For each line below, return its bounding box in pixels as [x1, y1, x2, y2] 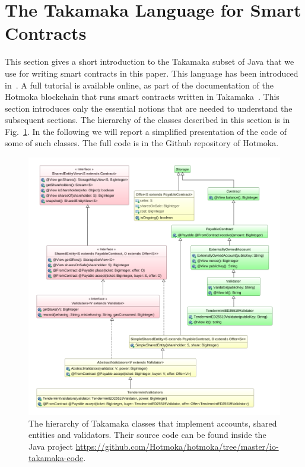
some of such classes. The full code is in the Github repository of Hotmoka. [5, 137, 279, 149]
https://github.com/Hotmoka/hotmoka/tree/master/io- [75, 440, 279, 452]
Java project [28, 440, 73, 452]
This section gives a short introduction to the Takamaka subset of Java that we [5, 55, 294, 68]
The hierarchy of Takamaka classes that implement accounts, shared [28, 416, 277, 429]
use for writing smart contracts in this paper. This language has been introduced [5, 67, 298, 79]
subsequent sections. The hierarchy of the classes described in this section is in [5, 113, 290, 126]
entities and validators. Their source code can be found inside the [28, 428, 266, 441]
